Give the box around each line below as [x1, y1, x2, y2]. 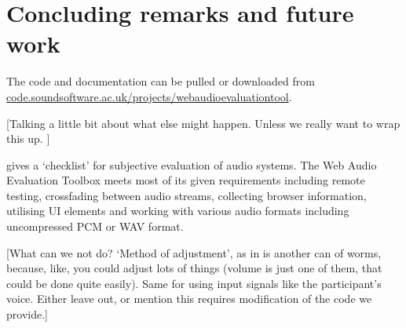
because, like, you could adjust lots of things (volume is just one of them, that [6, 260, 382, 276]
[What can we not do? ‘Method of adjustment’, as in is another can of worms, [6, 244, 382, 261]
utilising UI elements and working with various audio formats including [6, 202, 349, 219]
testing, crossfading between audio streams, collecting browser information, [6, 187, 367, 203]
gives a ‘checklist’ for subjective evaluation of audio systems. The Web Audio [6, 156, 377, 173]
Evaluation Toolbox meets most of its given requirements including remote [6, 172, 365, 188]
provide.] [6, 306, 48, 323]
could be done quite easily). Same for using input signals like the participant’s [6, 275, 382, 291]
